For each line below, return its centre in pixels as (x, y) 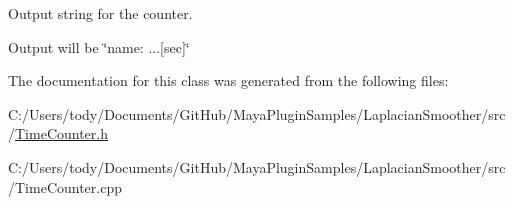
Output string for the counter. (100, 13)
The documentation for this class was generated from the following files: (228, 80)
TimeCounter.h (61, 133)
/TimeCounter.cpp (65, 186)
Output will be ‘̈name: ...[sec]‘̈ (99, 46)
